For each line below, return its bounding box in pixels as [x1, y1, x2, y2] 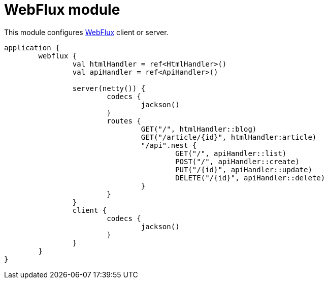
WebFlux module [4, 1, 120, 18]
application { [4, 43, 60, 52]
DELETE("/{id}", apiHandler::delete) [175, 173, 325, 182]
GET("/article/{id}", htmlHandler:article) [141, 133, 317, 141]
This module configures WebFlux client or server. [4, 27, 169, 37]
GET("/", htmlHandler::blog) [141, 124, 257, 133]
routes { [107, 116, 141, 125]
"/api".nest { [141, 141, 197, 149]
